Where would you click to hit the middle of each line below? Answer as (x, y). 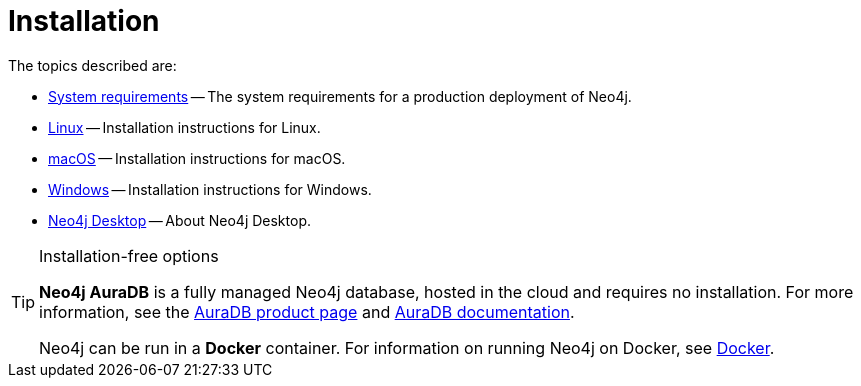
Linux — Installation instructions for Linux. (184, 127)
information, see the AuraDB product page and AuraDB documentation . (307, 311)
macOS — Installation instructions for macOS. (197, 158)
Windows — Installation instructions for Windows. (210, 189)
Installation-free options (129, 255)
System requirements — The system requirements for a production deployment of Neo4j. (340, 96)
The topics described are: (92, 65)
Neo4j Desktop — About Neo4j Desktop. (180, 220)
